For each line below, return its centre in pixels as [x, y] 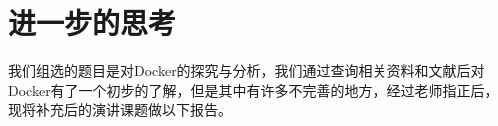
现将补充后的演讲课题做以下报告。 [120, 109]
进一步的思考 [92, 22]
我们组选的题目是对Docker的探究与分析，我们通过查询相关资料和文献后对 [246, 70]
